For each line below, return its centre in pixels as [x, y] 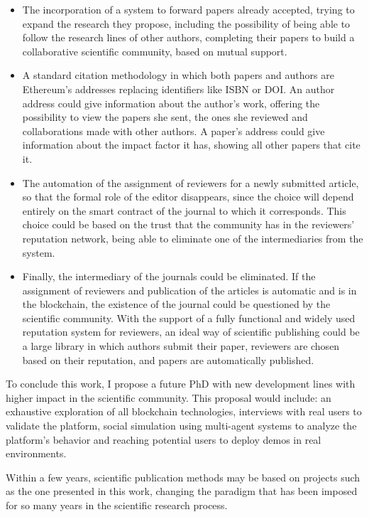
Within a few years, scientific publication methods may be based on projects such [183, 477]
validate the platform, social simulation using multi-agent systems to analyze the [181, 426]
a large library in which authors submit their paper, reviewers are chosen [181, 346]
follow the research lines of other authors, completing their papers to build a [188, 37]
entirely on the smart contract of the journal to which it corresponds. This [184, 210]
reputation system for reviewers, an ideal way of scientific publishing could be [191, 332]
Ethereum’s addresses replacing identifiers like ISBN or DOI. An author [178, 89]
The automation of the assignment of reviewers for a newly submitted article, [191, 182]
